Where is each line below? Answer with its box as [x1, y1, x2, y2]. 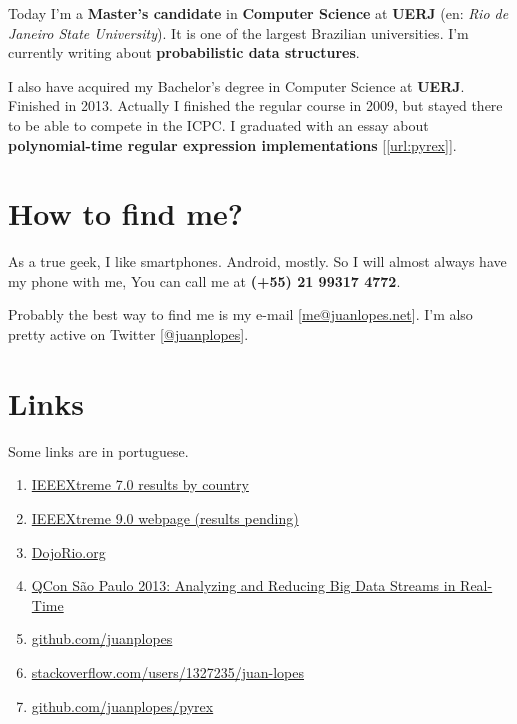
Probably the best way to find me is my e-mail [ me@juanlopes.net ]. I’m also [8, 304, 473, 325]
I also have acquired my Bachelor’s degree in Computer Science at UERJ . [8, 75, 465, 96]
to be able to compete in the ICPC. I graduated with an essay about [8, 114, 429, 135]
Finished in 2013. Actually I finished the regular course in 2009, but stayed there [8, 95, 503, 116]
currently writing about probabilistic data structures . [8, 42, 360, 63]
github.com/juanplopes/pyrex [31, 695, 214, 716]
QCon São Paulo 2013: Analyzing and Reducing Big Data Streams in [31, 575, 456, 596]
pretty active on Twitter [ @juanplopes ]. [8, 324, 249, 345]
